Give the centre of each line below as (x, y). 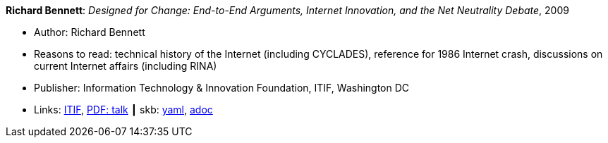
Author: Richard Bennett (90, 32)
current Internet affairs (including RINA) (126, 66)
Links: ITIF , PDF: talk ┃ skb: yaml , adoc (123, 110)
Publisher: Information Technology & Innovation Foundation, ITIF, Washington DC (222, 88)
